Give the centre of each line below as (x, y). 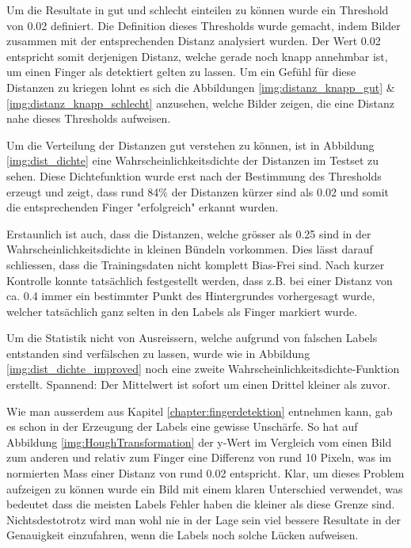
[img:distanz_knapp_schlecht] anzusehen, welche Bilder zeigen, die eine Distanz (200, 103)
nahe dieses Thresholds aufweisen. (89, 118)
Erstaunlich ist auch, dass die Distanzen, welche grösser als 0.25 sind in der (189, 233)
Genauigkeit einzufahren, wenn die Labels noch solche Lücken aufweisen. (183, 535)
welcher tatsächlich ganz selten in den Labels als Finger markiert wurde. (182, 311)
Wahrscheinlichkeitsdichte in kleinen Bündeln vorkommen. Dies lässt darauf (190, 249)
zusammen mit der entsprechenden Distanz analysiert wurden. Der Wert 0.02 (194, 41)
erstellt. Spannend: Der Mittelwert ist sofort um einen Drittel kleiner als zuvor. (198, 384)
